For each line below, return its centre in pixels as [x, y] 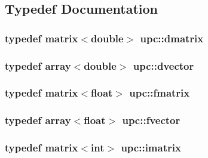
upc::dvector [163, 65]
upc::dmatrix [172, 38]
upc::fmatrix [160, 93]
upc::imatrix [151, 148]
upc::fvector [151, 120]
